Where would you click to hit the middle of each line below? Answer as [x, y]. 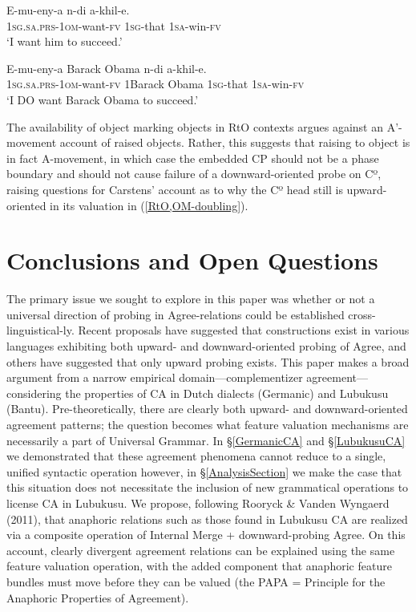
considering [34, 393]
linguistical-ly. [40, 330]
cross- [362, 314]
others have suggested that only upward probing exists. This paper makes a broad [208, 361]
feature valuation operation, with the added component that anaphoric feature [199, 566]
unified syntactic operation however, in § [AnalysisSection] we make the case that [204, 471]
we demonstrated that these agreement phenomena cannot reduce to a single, [196, 456]
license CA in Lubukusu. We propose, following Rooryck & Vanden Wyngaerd [198, 503]
